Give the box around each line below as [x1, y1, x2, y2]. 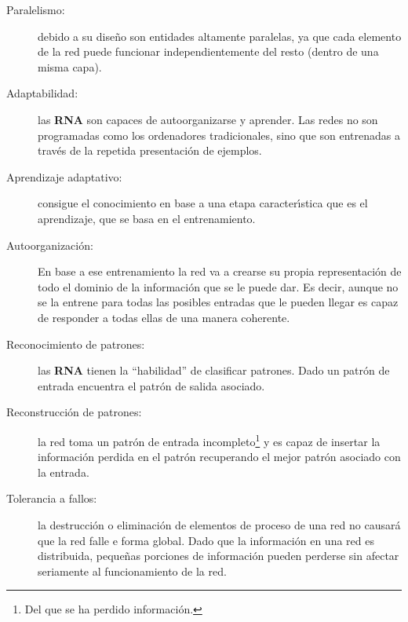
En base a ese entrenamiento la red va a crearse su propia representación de [38, 263, 402, 280]
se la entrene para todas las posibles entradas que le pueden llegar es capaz [38, 294, 399, 310]
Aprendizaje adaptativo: [6, 168, 122, 185]
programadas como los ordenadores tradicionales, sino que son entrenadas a [38, 126, 400, 143]
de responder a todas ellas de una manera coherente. [38, 309, 290, 325]
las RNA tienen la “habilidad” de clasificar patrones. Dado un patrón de [38, 362, 390, 379]
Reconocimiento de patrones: [6, 335, 145, 352]
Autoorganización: [6, 236, 93, 253]
